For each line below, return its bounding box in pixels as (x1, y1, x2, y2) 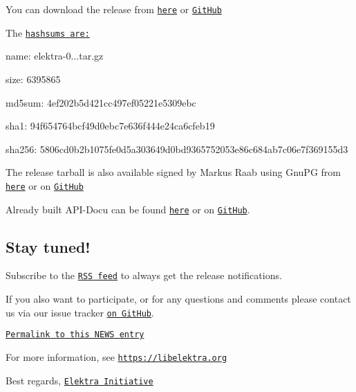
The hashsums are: (6, 25, 90, 39)
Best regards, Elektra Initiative (6, 373, 153, 387)
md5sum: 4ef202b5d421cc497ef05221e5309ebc (6, 95, 196, 109)
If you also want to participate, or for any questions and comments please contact (6, 292, 351, 306)
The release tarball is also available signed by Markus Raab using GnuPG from (6, 165, 341, 179)
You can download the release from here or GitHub (6, 2, 222, 16)
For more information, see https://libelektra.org (6, 349, 227, 364)
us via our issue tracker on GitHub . (6, 305, 154, 319)
